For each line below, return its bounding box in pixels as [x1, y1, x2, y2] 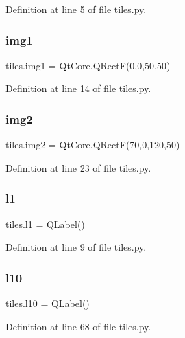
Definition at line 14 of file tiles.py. [5, 81, 151, 95]
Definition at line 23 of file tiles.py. [5, 160, 151, 174]
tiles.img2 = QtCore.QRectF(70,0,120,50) [5, 137, 180, 152]
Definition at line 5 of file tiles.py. [5, 2, 147, 16]
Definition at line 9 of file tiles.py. [5, 240, 147, 254]
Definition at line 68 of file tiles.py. [5, 319, 151, 333]
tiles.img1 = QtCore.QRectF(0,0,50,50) [5, 58, 171, 72]
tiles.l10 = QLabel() [5, 296, 90, 311]
